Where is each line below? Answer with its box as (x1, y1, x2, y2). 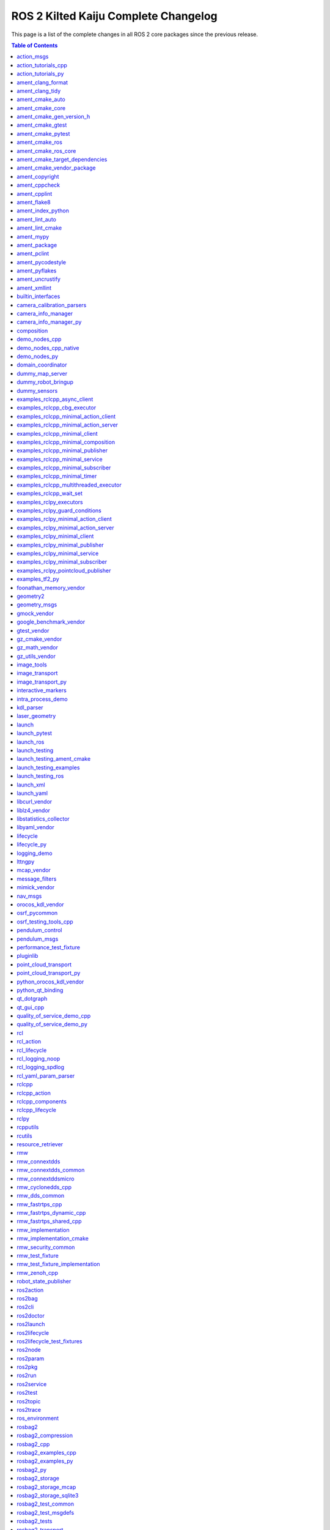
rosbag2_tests (16, 1518, 53, 1525)
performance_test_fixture (16, 943, 81, 951)
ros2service (16, 1380, 47, 1387)
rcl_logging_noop (16, 1055, 61, 1062)
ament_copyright (16, 173, 59, 180)
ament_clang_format (16, 78, 68, 86)
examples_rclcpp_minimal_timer (16, 472, 97, 480)
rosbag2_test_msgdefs (16, 1509, 75, 1516)
